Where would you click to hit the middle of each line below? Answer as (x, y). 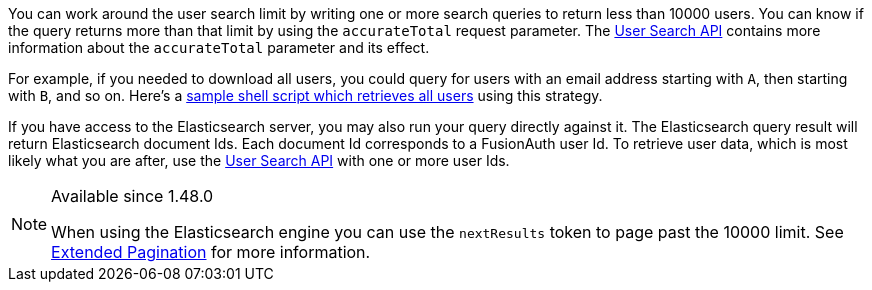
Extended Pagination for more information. (211, 252)
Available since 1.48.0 (132, 196)
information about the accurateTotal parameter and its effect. (219, 47)
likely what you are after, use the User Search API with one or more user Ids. (259, 160)
